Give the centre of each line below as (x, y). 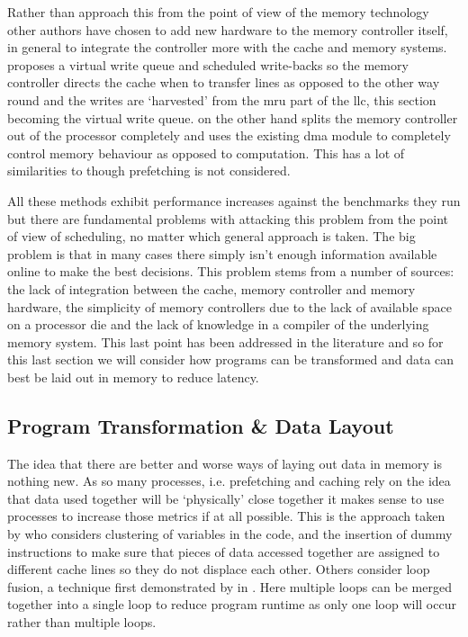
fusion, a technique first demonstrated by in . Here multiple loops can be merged (229, 586)
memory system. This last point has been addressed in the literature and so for (225, 341)
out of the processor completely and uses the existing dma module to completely (229, 135)
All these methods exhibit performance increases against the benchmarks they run (234, 200)
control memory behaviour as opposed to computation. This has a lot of (206, 153)
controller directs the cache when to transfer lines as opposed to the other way (224, 82)
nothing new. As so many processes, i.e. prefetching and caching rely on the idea (229, 481)
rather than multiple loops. (82, 622)
